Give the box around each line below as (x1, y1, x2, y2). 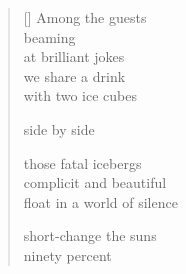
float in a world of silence (23, 191, 178, 212)
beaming (23, 26, 76, 47)
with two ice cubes (23, 85, 138, 106)
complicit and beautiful (23, 172, 167, 193)
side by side (23, 118, 95, 139)
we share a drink (23, 65, 126, 86)
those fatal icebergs (23, 152, 142, 173)
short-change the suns (23, 225, 157, 246)
